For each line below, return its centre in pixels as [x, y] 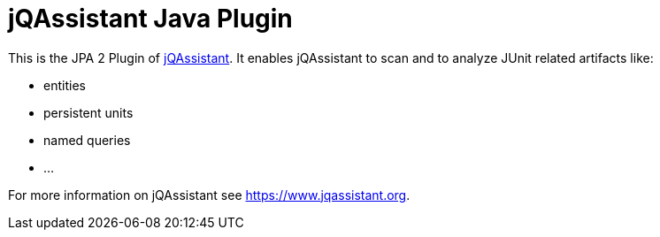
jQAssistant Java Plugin [150, 19]
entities [65, 85]
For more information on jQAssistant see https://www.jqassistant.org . [209, 195]
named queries [87, 140]
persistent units [88, 112]
